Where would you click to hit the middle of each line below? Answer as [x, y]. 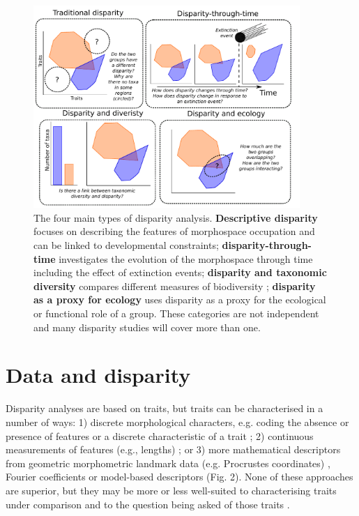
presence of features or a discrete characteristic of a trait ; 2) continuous [160, 435]
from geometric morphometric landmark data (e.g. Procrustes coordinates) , [168, 463]
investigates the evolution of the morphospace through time [186, 258]
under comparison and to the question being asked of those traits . [148, 504]
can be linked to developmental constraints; [126, 245]
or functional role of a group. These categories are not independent [176, 313]
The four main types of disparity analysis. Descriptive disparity [176, 217]
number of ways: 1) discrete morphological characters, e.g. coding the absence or [177, 422]
